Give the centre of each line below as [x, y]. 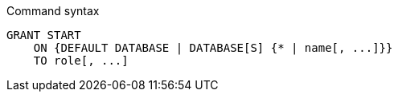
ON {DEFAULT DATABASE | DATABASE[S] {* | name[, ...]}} [213, 48]
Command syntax [53, 11]
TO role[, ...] [81, 61]
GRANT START [44, 35]
